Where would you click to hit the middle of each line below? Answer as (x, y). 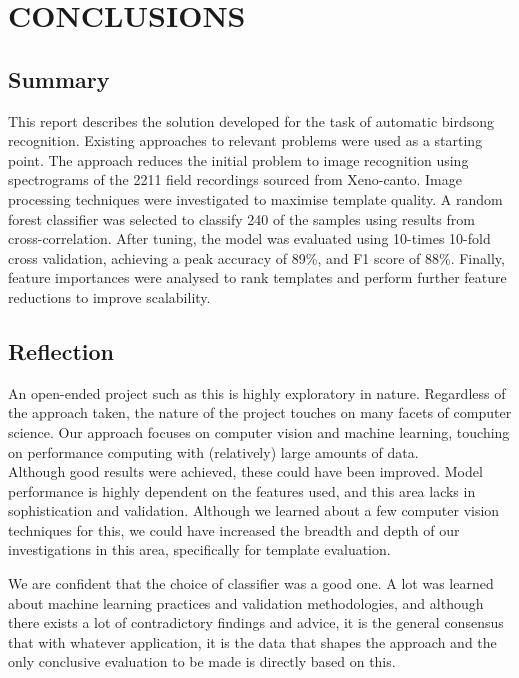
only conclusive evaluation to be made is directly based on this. (202, 661)
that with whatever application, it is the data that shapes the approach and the (252, 641)
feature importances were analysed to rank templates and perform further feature (257, 277)
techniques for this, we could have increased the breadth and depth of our (234, 529)
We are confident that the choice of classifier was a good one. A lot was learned (251, 583)
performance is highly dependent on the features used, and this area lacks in (242, 490)
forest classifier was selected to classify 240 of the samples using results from (241, 218)
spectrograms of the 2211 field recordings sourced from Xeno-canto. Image (235, 179)
